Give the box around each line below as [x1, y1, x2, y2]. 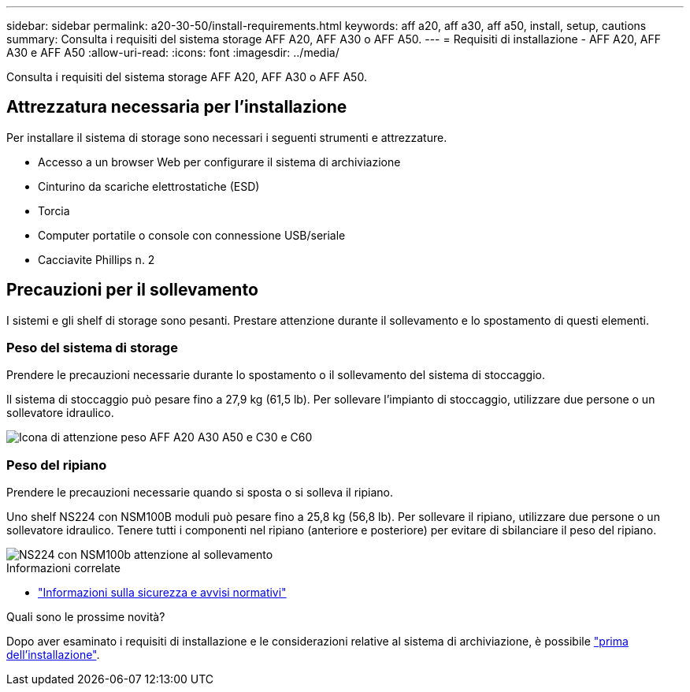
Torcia [38, 203, 70, 218]
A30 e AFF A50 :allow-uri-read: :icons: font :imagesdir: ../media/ [6, 46, 339, 59]
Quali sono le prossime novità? [6, 610, 165, 624]
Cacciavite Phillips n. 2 [38, 252, 155, 266]
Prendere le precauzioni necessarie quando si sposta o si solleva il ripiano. [6, 486, 394, 500]
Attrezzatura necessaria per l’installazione [6, 97, 347, 117]
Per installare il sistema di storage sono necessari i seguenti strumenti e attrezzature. [6, 130, 447, 144]
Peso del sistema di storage [6, 340, 178, 356]
